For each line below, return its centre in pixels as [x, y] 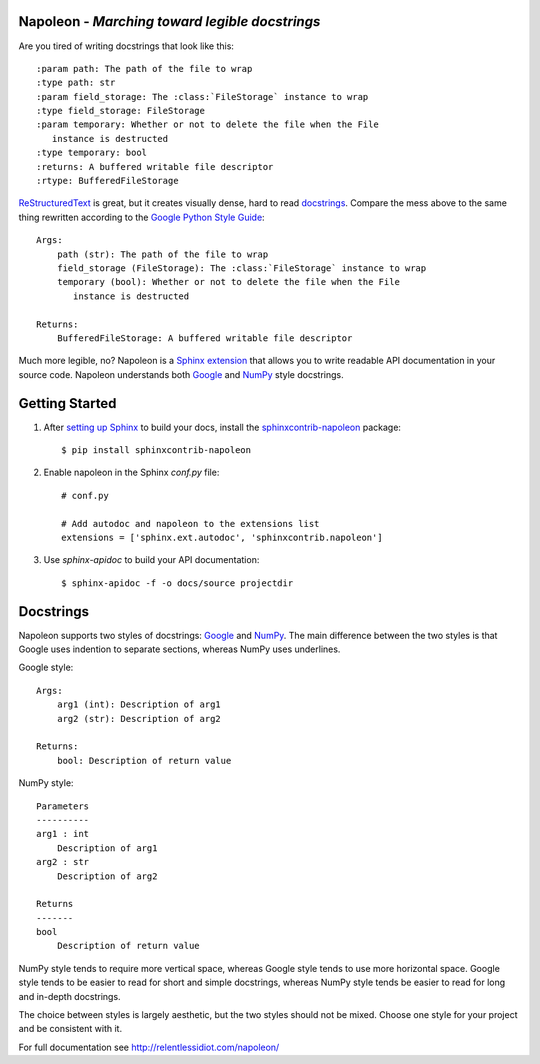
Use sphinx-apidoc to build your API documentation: [151, 560]
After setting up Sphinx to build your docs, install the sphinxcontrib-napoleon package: [222, 427]
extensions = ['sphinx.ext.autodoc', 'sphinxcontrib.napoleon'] [222, 537]
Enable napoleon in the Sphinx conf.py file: [131, 472]
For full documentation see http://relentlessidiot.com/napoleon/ [149, 1047]
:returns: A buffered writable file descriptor [155, 166]
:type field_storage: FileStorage [120, 111]
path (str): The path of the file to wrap [162, 254]
